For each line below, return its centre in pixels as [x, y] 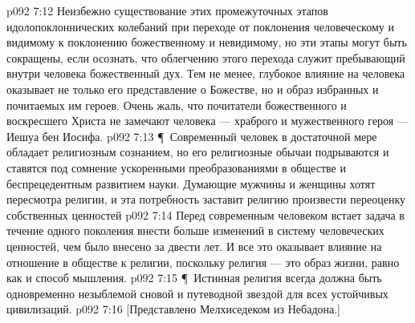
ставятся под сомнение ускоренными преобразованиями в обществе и [176, 167]
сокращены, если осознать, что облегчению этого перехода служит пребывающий [206, 57]
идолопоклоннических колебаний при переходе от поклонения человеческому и [200, 26]
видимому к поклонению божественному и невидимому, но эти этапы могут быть [207, 42]
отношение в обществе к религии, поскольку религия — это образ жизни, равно [203, 262]
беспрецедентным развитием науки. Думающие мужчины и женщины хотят [191, 183]
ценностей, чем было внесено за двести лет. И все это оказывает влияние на [194, 246]
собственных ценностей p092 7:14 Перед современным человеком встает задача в [205, 214]
